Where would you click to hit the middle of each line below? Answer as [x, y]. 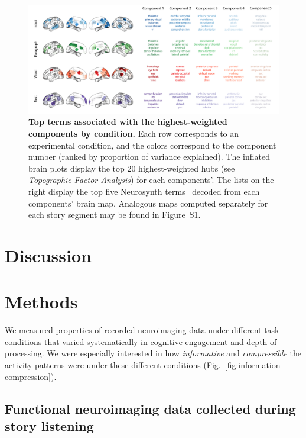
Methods [41, 302]
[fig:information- [254, 365]
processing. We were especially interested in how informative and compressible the [153, 353]
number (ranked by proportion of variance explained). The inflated [149, 157]
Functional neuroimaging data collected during [150, 408]
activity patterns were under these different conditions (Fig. [113, 365]
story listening [49, 426]
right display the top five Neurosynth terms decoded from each [144, 191]
